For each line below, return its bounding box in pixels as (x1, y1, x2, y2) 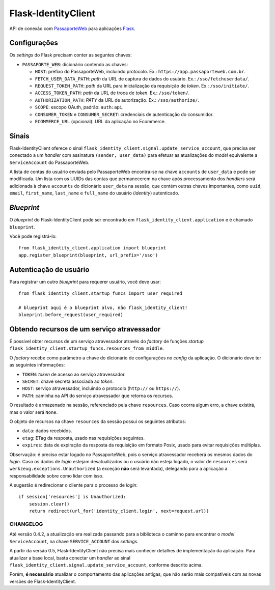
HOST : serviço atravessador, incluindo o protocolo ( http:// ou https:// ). (22, 385, 180, 391)
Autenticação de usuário (9, 265, 90, 274)
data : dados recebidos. (22, 428, 72, 434)
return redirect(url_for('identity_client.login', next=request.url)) (29, 508, 209, 514)
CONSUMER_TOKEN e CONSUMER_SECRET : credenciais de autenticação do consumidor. (35, 111, 214, 117)
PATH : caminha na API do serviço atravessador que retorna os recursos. (22, 392, 173, 399)
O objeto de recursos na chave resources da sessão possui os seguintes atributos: (9, 418, 186, 425)
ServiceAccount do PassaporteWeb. (9, 159, 90, 165)
